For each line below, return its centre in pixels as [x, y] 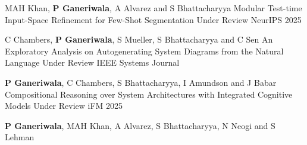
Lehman [20, 137]
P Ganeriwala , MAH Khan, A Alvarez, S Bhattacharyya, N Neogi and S [140, 125]
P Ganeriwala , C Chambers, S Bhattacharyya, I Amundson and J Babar [141, 82]
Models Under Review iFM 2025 [64, 106]
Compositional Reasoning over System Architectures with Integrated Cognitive [149, 94]
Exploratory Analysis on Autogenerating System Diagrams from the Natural [144, 51]
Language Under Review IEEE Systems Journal [92, 62]
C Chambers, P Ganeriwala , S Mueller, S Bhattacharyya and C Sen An [139, 39]
